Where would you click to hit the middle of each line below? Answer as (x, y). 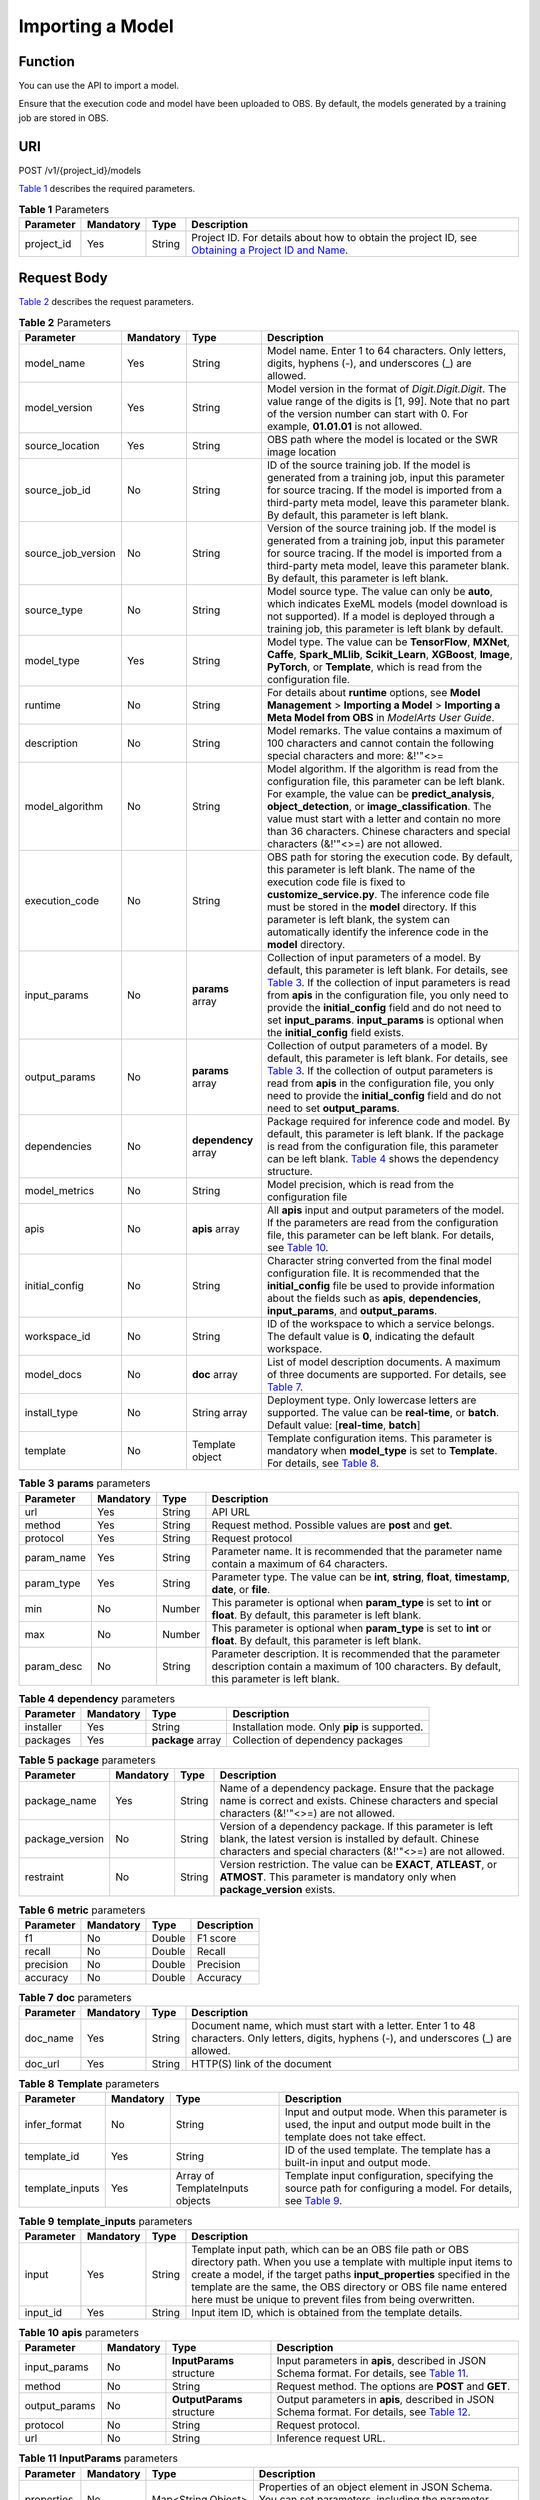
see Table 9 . (313, 2201)
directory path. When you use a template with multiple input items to (352, 2262)
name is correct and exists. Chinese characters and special (359, 1801)
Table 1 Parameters (64, 209)
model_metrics (59, 1191)
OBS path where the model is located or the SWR (382, 440)
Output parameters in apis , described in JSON (385, 2400)
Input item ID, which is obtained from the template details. (327, 2312)
